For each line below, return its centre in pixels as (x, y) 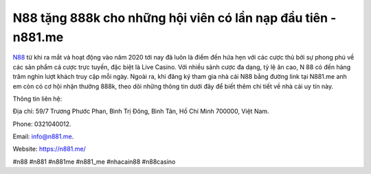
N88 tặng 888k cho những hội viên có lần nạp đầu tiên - (175, 18)
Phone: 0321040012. (42, 124)
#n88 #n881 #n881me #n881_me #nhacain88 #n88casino (94, 162)
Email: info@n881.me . (43, 136)
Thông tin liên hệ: (37, 99)
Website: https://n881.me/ (49, 149)
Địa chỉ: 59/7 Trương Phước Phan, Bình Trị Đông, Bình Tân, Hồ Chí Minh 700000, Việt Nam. (141, 111)
